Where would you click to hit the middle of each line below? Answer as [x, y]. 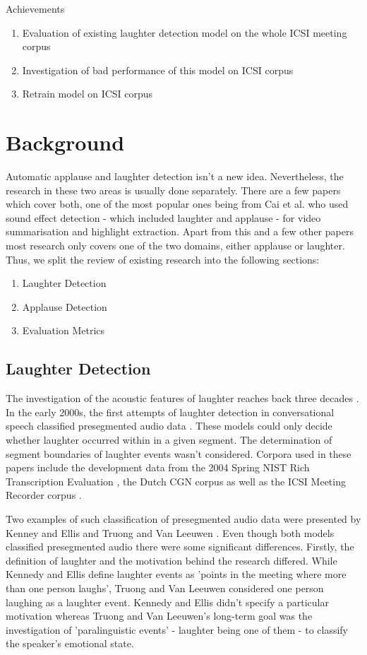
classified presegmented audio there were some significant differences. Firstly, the [180, 547]
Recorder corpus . [44, 495]
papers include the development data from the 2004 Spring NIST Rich [158, 467]
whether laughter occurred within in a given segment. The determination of [169, 440]
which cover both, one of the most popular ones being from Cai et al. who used [177, 204]
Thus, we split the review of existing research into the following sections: [163, 259]
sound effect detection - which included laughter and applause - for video [163, 217]
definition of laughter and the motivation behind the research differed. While [172, 560]
